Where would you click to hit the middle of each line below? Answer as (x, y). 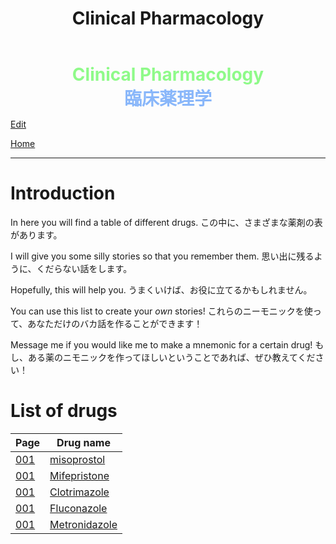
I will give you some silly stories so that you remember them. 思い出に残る (162, 256)
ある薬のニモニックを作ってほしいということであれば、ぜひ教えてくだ (171, 358)
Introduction (63, 193)
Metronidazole (83, 525)
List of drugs (64, 411)
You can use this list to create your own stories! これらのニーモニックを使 (161, 311)
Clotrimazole (79, 492)
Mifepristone (79, 476)
